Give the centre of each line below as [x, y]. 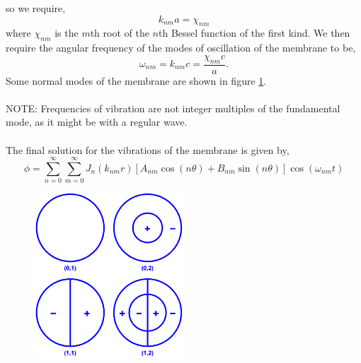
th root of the [120, 33]
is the [67, 33]
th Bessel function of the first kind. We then [254, 33]
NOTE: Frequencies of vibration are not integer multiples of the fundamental [173, 108]
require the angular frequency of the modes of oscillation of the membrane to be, [181, 48]
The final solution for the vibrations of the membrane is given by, [148, 149]
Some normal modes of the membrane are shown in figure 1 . [136, 80]
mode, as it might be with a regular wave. [97, 122]
